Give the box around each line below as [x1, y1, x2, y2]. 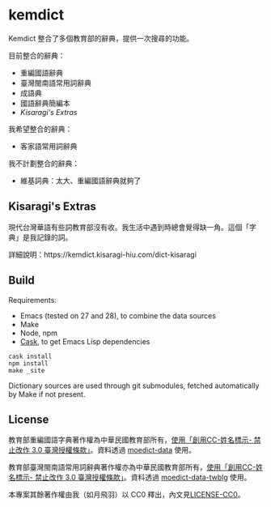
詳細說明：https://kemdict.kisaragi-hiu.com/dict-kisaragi [8, 249, 197, 259]
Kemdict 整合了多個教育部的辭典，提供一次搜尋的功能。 [8, 33, 194, 43]
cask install [8, 352, 53, 360]
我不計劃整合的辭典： [8, 158, 79, 168]
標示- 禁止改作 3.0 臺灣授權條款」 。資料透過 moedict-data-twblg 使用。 [15, 472, 252, 483]
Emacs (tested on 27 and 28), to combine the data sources [19, 310, 217, 321]
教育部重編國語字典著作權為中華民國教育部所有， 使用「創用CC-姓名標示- [8, 435, 252, 445]
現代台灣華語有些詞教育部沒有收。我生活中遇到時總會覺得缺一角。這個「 [8, 222, 249, 232]
